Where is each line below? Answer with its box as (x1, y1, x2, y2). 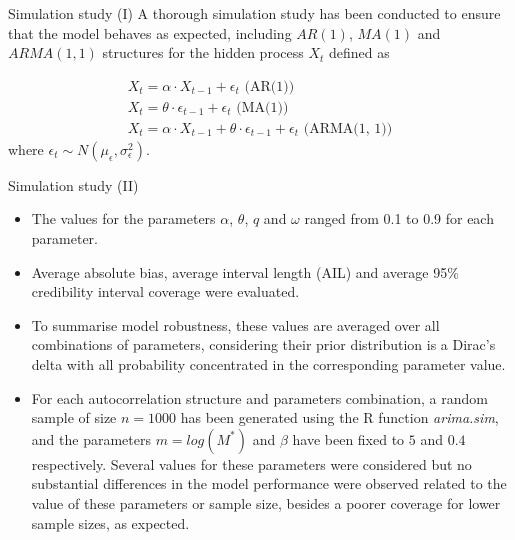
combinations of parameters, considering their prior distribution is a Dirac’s (31, 334, 496, 355)
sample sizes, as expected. (31, 512, 190, 533)
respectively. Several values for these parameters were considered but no (31, 453, 472, 474)
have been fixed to (292, 428, 405, 449)
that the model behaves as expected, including (8, 22, 292, 43)
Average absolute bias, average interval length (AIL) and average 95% (31, 261, 459, 282)
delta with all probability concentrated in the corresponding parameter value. (31, 354, 506, 375)
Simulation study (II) (8, 174, 139, 195)
